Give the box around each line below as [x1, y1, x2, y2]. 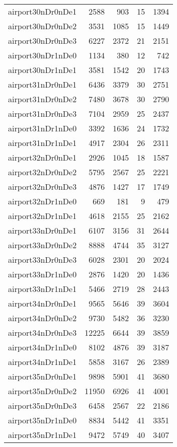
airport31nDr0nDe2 [8, 93, 77, 105]
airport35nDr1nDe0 [8, 414, 77, 426]
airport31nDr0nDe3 [8, 108, 77, 119]
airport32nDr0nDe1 [8, 152, 77, 163]
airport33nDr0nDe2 [8, 239, 77, 251]
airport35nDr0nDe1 [8, 370, 77, 382]
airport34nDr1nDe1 [8, 356, 77, 367]
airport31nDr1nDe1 [8, 137, 77, 148]
